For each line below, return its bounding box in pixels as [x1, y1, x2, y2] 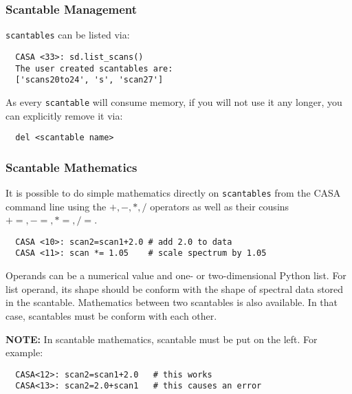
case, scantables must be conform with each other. [5, 308, 217, 322]
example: [5, 345, 43, 360]
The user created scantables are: [15, 63, 173, 74]
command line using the [5, 199, 107, 213]
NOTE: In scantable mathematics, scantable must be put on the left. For [5, 331, 318, 346]
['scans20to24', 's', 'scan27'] [15, 75, 164, 85]
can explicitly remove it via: [5, 108, 123, 122]
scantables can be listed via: [5, 28, 130, 42]
